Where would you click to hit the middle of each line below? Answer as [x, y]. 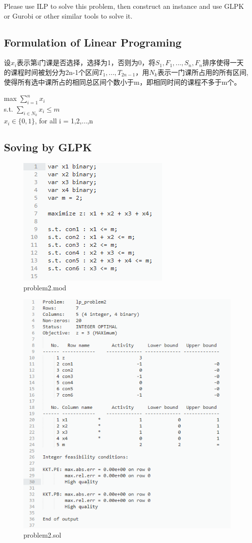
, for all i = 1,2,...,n [64, 121]
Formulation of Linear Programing [93, 42]
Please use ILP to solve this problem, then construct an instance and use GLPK [124, 6]
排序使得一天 [223, 62]
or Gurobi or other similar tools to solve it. [68, 15]
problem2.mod [45, 287]
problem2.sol [42, 535]
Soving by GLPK [48, 147]
